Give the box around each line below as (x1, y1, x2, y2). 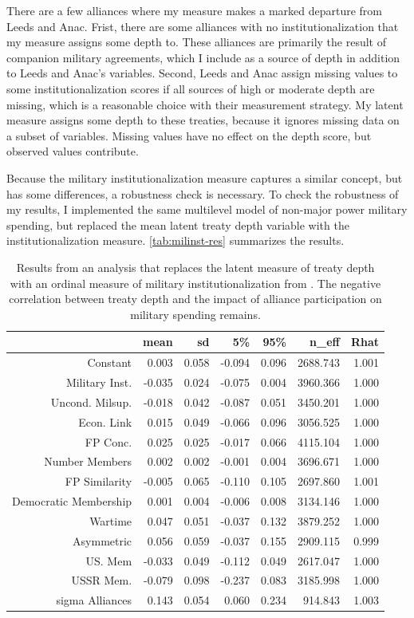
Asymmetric (73, 532, 132, 549)
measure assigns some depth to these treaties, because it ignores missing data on (6, 112, 400, 128)
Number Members (44, 453, 132, 470)
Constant (87, 354, 132, 371)
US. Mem (85, 552, 132, 569)
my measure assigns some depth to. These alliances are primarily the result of (6, 33, 386, 50)
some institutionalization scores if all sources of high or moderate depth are (6, 80, 375, 96)
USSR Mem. (71, 572, 132, 588)
